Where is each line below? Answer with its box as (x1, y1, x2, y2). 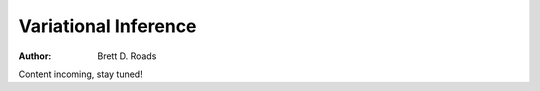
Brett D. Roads (97, 50, 157, 62)
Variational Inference (18, 15, 197, 37)
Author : (18, 50, 52, 62)
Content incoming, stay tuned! (18, 68, 144, 80)
